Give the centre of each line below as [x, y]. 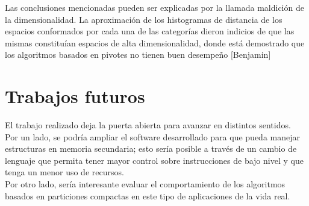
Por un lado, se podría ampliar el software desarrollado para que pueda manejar [152, 136]
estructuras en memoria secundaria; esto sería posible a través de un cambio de [151, 148]
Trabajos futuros [75, 96]
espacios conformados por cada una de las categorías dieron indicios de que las [150, 31]
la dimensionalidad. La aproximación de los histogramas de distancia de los [144, 19]
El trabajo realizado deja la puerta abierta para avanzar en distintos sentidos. [148, 125]
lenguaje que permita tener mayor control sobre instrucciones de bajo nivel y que [154, 160]
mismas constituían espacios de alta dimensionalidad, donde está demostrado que [155, 42]
